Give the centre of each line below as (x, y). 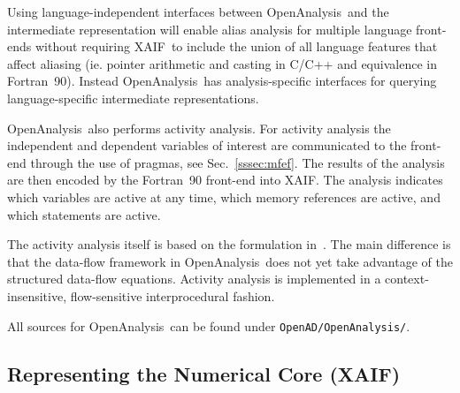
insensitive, (37, 295)
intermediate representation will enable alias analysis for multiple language (210, 29)
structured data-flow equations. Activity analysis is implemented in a (194, 279)
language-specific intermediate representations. (133, 98)
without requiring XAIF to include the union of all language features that (236, 46)
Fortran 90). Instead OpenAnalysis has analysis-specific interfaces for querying (222, 81)
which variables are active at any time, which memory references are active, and (224, 196)
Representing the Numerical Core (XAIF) (204, 373)
